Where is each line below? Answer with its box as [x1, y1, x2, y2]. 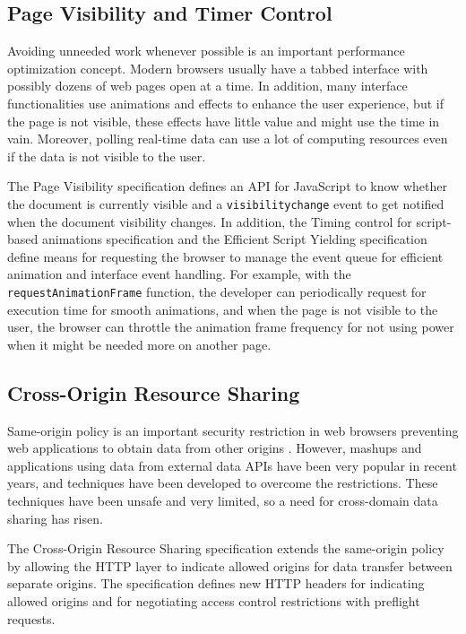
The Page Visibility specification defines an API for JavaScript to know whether [7, 177, 447, 195]
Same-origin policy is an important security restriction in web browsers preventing [7, 421, 459, 439]
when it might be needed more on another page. [7, 334, 272, 353]
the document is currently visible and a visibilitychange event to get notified [7, 194, 444, 213]
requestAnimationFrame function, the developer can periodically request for [7, 282, 427, 300]
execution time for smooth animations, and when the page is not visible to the [7, 300, 438, 318]
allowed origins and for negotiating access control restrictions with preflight [7, 591, 420, 610]
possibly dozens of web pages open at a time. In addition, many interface [7, 76, 408, 95]
